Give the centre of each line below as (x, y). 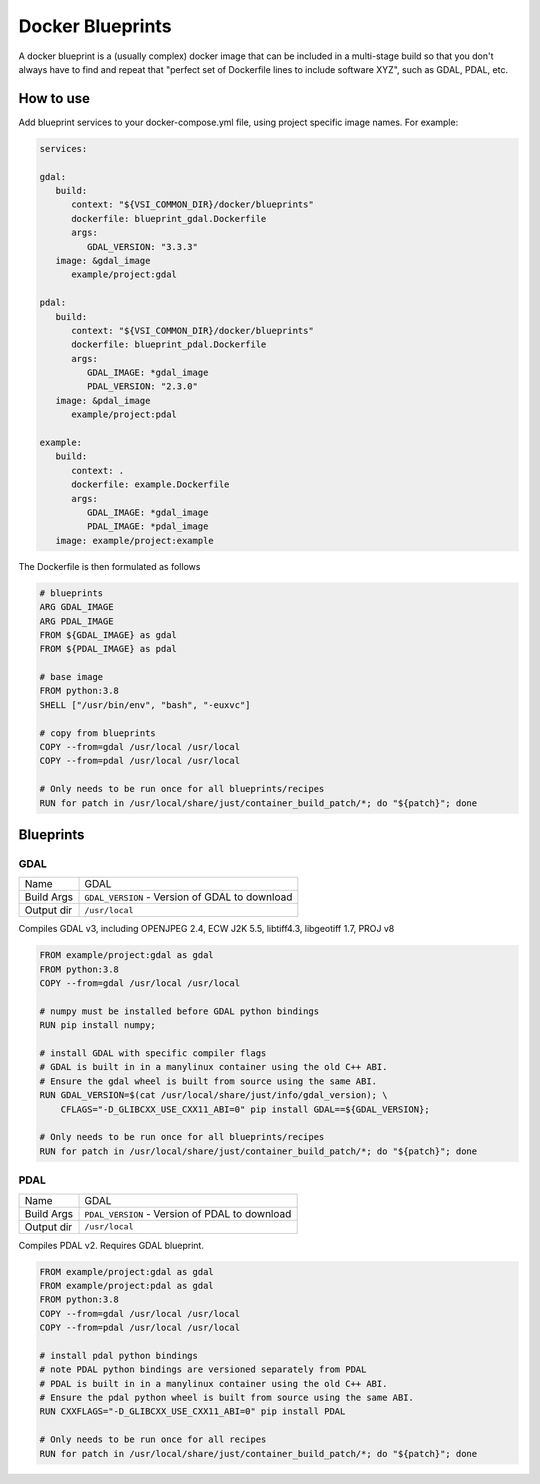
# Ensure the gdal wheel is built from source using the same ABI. (208, 1081)
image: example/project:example (134, 540)
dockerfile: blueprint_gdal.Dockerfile (169, 218)
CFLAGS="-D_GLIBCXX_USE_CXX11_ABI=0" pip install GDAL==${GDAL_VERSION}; (245, 1109)
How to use (54, 98)
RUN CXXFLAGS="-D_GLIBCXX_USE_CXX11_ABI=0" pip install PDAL (192, 1411)
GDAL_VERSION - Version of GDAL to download (188, 897)
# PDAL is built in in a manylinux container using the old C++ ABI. (213, 1383)
